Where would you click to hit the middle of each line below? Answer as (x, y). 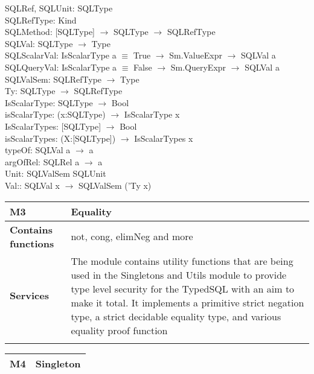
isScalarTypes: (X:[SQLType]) (60, 138)
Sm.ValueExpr (196, 55)
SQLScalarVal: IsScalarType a (61, 55)
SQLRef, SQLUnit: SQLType (59, 8)
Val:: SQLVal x (32, 185)
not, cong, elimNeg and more (132, 236)
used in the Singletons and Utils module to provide (179, 274)
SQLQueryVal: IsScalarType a (61, 67)
